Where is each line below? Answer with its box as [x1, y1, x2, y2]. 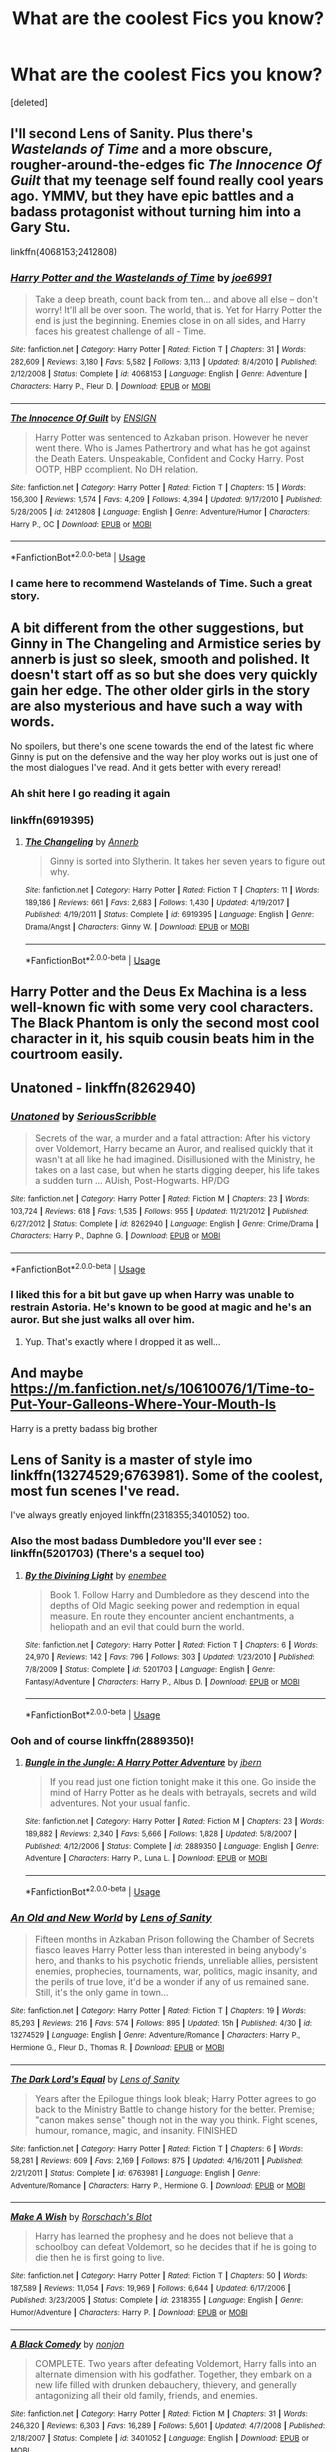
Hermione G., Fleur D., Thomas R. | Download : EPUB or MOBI [10, 2042, 225, 2052]
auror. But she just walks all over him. [10, 1313, 196, 1327]
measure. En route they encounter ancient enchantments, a [49, 1610, 295, 1622]
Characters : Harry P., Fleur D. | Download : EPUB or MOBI [10, 382, 211, 392]
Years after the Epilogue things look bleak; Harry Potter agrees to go [34, 2092, 317, 2104]
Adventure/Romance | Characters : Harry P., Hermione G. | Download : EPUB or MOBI [10, 2180, 306, 2191]
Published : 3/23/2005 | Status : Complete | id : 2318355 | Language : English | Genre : [10, 2295, 304, 2306]
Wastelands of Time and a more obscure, [10, 141, 273, 158]
